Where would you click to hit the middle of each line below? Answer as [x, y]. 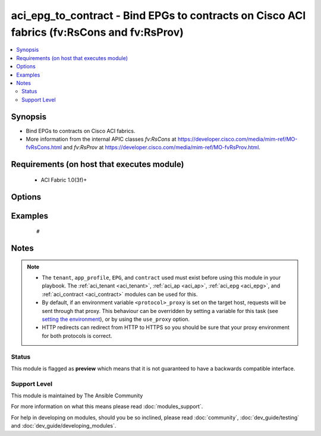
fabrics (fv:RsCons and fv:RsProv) [97, 32]
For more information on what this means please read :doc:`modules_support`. [107, 406]
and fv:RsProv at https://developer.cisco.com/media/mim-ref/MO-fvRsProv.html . [162, 147]
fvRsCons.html [44, 147]
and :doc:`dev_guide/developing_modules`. [64, 426]
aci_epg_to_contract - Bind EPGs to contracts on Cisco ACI [158, 15]
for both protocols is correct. [77, 336]
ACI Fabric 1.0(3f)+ [64, 180]
